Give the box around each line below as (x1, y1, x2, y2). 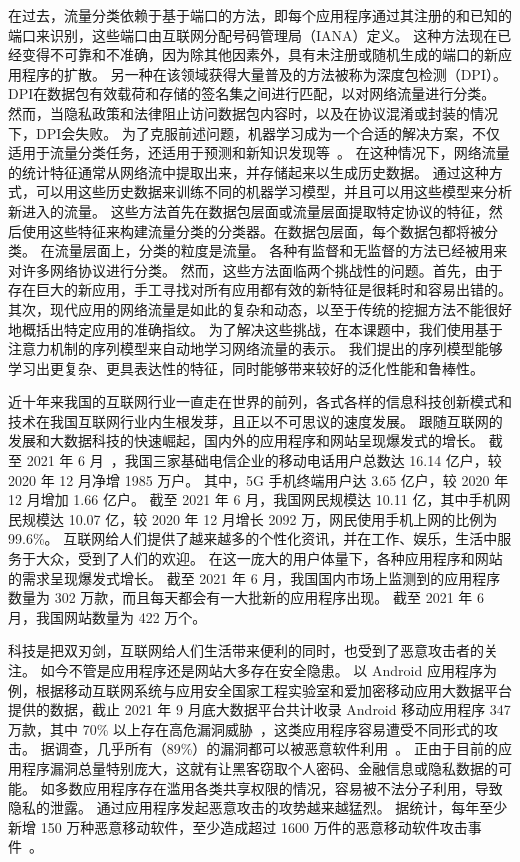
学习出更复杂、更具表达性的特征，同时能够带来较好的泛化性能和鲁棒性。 (8, 357, 484, 378)
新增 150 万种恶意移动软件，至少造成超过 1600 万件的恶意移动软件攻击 (8, 816, 468, 837)
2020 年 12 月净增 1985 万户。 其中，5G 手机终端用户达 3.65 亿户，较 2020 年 (8, 469, 509, 490)
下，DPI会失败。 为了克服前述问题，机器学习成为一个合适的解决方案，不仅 (8, 122, 500, 143)
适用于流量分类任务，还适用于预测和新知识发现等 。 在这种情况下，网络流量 (8, 142, 510, 163)
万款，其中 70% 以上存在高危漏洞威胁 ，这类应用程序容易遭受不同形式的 (8, 718, 484, 739)
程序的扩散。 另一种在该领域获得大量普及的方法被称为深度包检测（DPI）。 (21, 63, 507, 84)
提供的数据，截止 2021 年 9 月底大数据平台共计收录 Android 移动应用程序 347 (8, 699, 511, 720)
